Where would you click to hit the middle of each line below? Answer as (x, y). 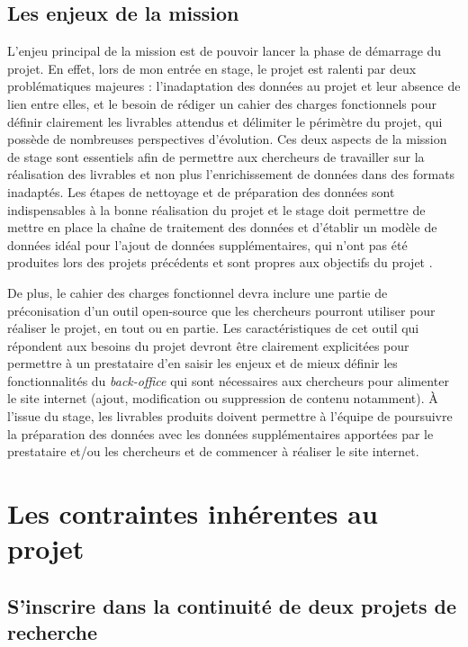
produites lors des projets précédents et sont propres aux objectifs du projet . (220, 262)
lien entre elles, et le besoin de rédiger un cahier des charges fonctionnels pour (222, 103)
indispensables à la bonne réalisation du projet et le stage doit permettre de (216, 209)
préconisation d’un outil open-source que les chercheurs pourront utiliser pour (221, 310)
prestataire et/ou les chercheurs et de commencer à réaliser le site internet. (213, 451)
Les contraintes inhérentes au (193, 513)
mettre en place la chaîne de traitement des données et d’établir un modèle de (222, 227)
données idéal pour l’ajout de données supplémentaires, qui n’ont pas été (207, 244)
